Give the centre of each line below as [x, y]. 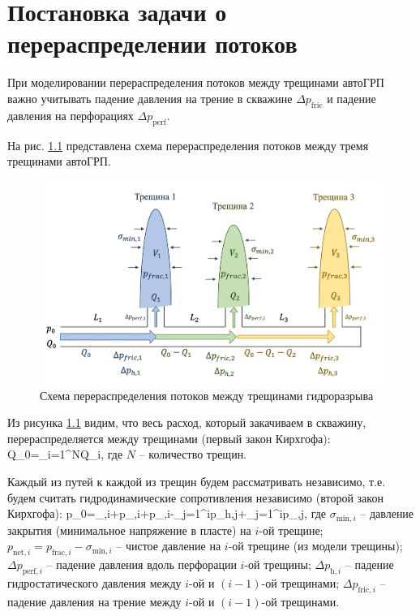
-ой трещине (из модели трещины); [315, 546]
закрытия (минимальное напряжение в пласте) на [129, 530]
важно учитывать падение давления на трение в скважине [150, 98]
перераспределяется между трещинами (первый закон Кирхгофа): [169, 438]
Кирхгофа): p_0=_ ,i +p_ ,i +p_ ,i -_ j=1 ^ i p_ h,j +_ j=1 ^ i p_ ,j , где [167, 513]
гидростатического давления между [94, 582]
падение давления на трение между [94, 601]
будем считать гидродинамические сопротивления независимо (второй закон [195, 497]
